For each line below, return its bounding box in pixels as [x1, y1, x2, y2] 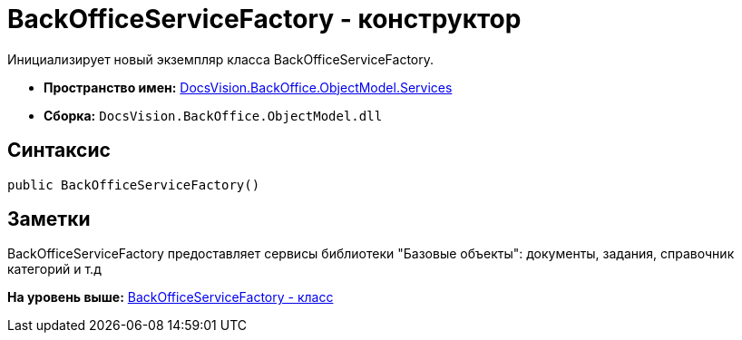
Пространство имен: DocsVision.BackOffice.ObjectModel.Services [44, 79, 453, 95]
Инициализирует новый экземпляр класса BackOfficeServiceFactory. [7, 51, 434, 67]
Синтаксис [7, 139, 111, 162]
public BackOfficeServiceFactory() [7, 177, 260, 192]
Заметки [7, 208, 91, 231]
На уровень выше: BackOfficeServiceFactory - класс [7, 289, 334, 306]
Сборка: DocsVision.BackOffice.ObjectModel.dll [44, 107, 383, 123]
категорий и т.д [7, 261, 102, 277]
